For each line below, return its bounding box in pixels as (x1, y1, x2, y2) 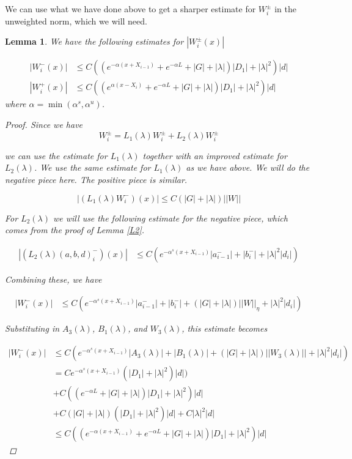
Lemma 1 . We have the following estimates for (5, 35, 184, 48)
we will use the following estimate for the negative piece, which (53, 211, 288, 224)
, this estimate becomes (182, 322, 268, 335)
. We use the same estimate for (34, 161, 151, 174)
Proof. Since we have (5, 118, 83, 130)
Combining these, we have (5, 272, 102, 285)
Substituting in (5, 322, 60, 335)
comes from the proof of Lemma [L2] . (5, 223, 145, 236)
